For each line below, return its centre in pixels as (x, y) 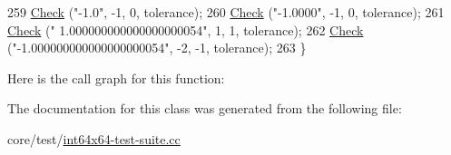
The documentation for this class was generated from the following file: (205, 108)
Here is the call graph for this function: (116, 77)
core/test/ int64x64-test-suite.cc (94, 138)
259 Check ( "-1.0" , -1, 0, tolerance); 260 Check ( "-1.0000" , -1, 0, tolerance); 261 (226, 12)
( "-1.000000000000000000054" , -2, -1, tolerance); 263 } (157, 48)
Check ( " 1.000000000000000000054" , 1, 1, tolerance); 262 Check (186, 29)
